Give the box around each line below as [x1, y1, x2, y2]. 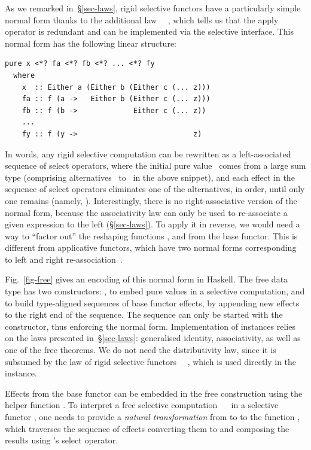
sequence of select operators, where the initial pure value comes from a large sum [5, 159, 306, 172]
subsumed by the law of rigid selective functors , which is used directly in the [5, 355, 297, 367]
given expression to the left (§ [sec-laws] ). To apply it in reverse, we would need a [5, 218, 300, 230]
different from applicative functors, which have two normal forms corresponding [5, 241, 297, 254]
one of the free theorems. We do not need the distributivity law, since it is [5, 343, 276, 356]
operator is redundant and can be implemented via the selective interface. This [5, 25, 294, 38]
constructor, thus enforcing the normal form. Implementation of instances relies [5, 320, 295, 332]
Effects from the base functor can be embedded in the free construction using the [5, 387, 303, 399]
